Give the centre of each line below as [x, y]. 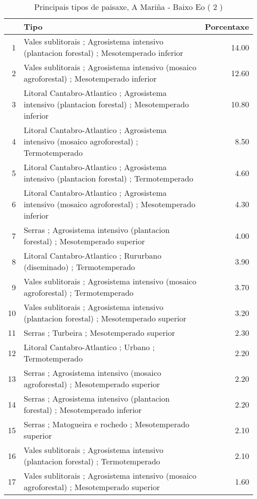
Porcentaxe [227, 26]
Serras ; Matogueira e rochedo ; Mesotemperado [107, 424]
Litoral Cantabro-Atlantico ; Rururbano [93, 255]
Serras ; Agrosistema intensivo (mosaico [92, 373]
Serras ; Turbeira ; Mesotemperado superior [99, 333]
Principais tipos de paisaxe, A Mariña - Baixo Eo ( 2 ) [128, 7]
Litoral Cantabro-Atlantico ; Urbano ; [89, 347]
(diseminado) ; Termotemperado [80, 267]
